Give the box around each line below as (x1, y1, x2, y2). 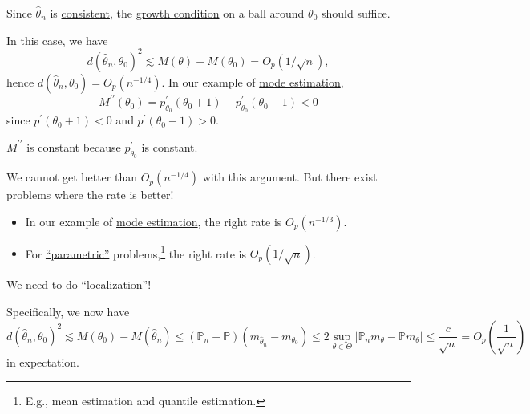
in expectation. (6, 353, 80, 370)
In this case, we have (6, 31, 108, 48)
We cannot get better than (6, 168, 137, 185)
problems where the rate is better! (6, 186, 174, 203)
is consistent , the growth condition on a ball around (50, 5, 305, 21)
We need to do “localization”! (6, 276, 152, 293)
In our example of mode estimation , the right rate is (25, 213, 282, 229)
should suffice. (322, 5, 390, 21)
